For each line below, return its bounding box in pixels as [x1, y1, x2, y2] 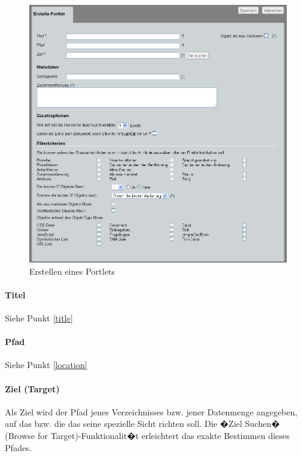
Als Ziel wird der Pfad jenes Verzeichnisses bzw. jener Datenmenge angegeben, [5, 405, 298, 418]
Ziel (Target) [5, 382, 60, 395]
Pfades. [5, 441, 32, 454]
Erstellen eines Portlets [29, 264, 115, 277]
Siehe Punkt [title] [5, 311, 73, 324]
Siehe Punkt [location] [5, 358, 88, 371]
